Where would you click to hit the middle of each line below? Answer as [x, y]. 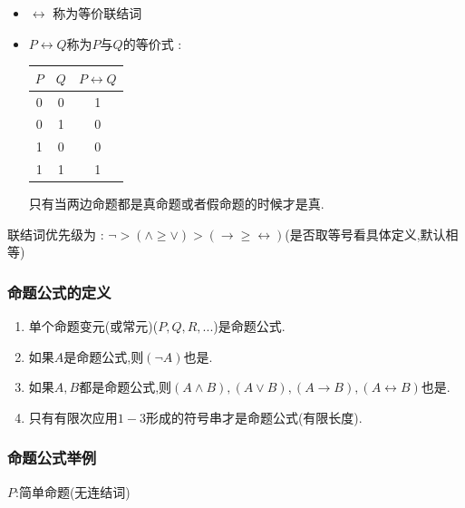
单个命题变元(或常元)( [93, 326]
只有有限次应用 [73, 417]
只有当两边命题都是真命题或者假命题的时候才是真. [176, 204]
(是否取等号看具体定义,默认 [365, 234]
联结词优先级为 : [56, 234]
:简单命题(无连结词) [73, 491]
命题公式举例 [52, 458]
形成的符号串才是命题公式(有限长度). [254, 417]
